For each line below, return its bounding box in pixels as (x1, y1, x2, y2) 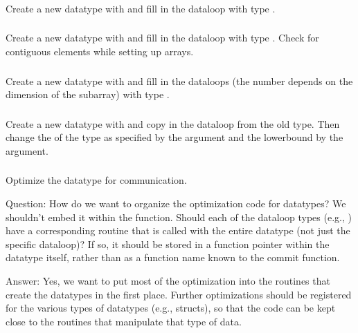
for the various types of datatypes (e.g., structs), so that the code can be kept (6, 301, 336, 315)
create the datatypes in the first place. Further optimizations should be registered (6, 287, 352, 301)
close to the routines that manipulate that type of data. (6, 314, 242, 328)
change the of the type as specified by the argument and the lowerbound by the (6, 130, 343, 144)
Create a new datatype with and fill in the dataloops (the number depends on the (6, 73, 353, 88)
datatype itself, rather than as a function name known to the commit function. (6, 250, 340, 265)
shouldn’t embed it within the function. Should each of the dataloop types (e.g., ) (6, 209, 352, 224)
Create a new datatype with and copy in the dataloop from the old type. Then (6, 116, 340, 131)
